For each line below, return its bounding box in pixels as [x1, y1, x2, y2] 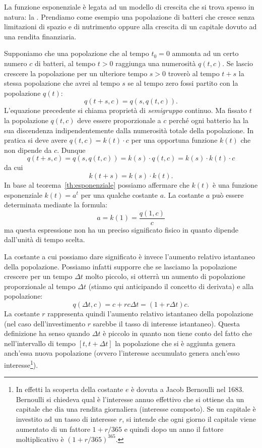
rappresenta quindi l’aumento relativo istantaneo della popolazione [47, 308, 253, 318]
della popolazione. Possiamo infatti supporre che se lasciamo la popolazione [4, 261, 237, 271]
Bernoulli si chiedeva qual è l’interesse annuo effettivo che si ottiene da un [16, 394, 244, 404]
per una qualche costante [81, 189, 158, 200]
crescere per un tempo [4, 271, 73, 282]
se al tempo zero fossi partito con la [127, 78, 238, 88]
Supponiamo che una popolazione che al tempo [4, 48, 149, 59]
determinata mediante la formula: [4, 199, 108, 210]
